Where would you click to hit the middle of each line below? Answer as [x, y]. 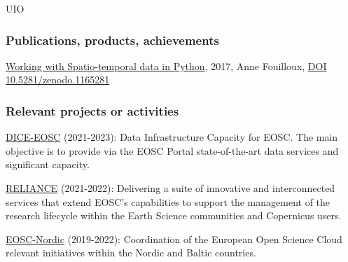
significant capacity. [48, 164]
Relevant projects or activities [92, 110]
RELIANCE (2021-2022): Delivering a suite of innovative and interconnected [170, 188]
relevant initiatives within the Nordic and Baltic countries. [131, 253]
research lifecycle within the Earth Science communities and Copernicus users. [174, 215]
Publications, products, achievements [112, 40]
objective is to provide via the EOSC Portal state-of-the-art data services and [172, 150]
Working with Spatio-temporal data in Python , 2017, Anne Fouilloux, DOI [166, 65]
